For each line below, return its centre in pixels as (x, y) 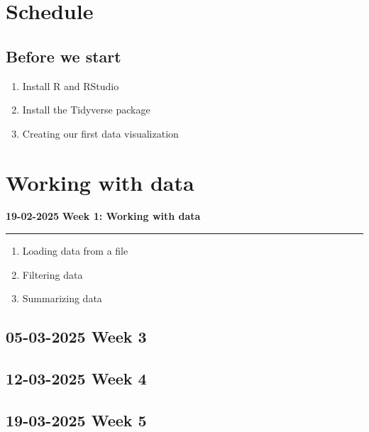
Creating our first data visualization (100, 133)
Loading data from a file (75, 251)
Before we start (64, 56)
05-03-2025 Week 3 (76, 337)
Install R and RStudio (71, 85)
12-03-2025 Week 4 (76, 378)
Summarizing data (62, 298)
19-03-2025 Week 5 (76, 420)
